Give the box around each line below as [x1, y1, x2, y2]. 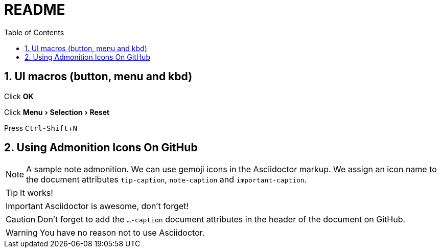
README [4, 1, 65, 18]
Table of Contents [4, 28, 64, 37]
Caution [6, 214, 36, 225]
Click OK [4, 91, 34, 101]
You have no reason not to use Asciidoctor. [39, 227, 205, 238]
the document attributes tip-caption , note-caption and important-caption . [26, 174, 307, 185]
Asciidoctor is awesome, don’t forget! [44, 201, 189, 212]
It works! [20, 188, 53, 198]
